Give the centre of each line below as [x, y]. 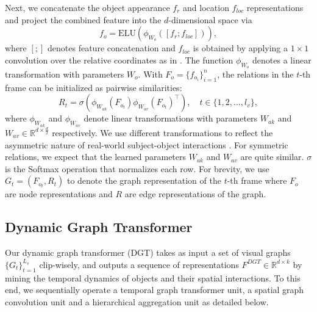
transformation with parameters [65, 74]
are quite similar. [272, 157]
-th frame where [257, 180]
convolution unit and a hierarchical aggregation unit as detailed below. [137, 301]
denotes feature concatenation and [112, 48]
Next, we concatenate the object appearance [87, 7]
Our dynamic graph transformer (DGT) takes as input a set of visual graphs [148, 252]
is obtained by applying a [240, 48]
